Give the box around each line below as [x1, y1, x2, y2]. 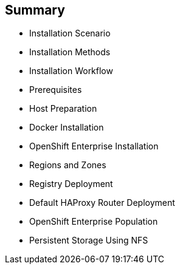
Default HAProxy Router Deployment [29, 197, 175, 208]
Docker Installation [29, 122, 104, 133]
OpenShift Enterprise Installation [29, 141, 159, 152]
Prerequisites [29, 84, 82, 95]
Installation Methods [29, 47, 111, 58]
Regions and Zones [29, 160, 106, 171]
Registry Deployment [29, 179, 113, 189]
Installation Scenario [29, 28, 111, 39]
